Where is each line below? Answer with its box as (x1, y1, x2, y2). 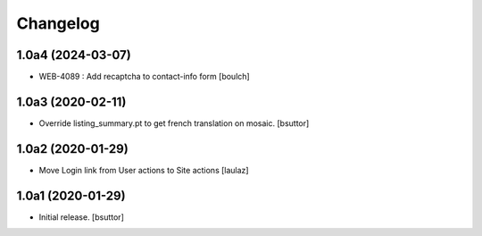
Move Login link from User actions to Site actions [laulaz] (38, 164, 249, 175)
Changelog (16, 13, 100, 33)
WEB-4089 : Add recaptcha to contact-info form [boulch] (38, 72, 250, 82)
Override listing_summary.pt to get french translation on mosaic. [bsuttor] (38, 117, 310, 129)
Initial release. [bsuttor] (38, 211, 124, 223)
